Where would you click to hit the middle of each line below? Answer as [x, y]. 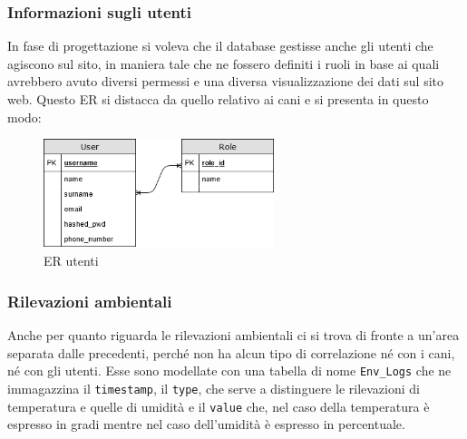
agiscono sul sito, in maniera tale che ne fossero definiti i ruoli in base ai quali [224, 63]
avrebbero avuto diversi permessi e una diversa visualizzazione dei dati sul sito [225, 81]
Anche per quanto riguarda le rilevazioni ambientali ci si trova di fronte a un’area [233, 335]
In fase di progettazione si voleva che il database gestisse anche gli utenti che [220, 46]
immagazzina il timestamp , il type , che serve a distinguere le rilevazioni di [214, 388]
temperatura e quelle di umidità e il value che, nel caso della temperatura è [219, 406]
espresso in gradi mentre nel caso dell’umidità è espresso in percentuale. [206, 424]
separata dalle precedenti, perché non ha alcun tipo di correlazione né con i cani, [231, 352]
